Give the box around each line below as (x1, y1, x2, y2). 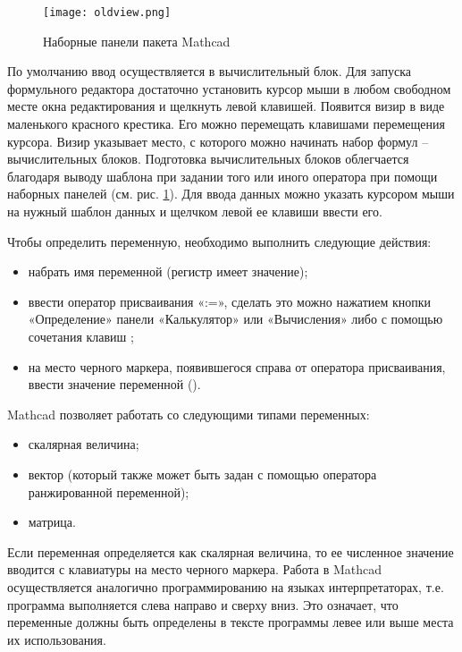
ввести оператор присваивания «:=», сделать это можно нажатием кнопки (28, 292, 432, 310)
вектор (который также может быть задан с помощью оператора (28, 464, 377, 483)
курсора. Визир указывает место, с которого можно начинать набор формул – (7, 131, 429, 150)
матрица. (28, 512, 76, 531)
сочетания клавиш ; (28, 326, 134, 345)
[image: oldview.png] (43, 6, 172, 19)
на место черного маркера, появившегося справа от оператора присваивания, (28, 357, 446, 376)
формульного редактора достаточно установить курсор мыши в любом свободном (7, 79, 451, 97)
